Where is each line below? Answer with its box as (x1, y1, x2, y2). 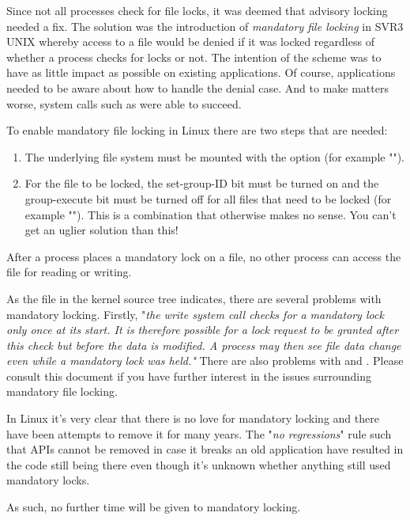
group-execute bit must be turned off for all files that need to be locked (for (24, 190, 392, 207)
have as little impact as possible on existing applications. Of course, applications (6, 64, 396, 81)
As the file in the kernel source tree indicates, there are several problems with (6, 290, 382, 306)
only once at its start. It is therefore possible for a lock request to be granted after (6, 321, 399, 338)
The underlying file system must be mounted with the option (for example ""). (24, 148, 404, 165)
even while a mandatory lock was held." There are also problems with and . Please (6, 352, 404, 369)
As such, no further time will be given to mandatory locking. (6, 499, 301, 515)
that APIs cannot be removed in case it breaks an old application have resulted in (6, 441, 404, 457)
